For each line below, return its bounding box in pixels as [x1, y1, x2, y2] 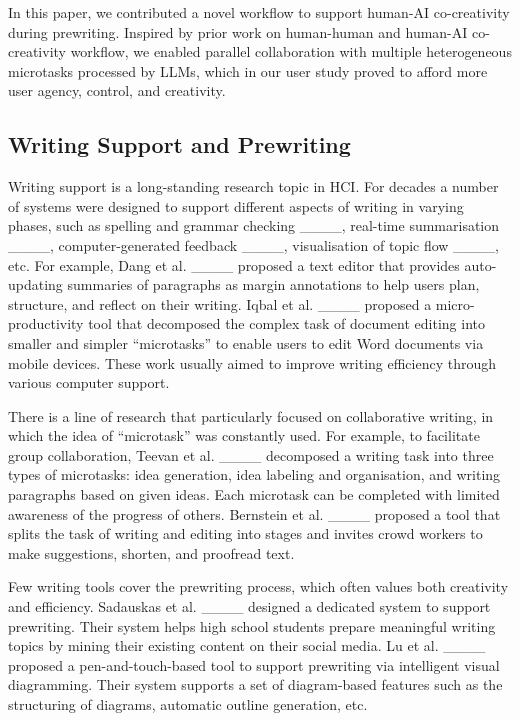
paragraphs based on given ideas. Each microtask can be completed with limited [8, 484, 500, 505]
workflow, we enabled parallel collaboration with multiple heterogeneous [70, 41, 512, 62]
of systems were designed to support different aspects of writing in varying [8, 195, 464, 216]
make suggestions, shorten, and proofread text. [8, 542, 295, 563]
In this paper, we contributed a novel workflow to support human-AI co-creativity [8, 2, 510, 22]
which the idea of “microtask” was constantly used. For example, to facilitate [8, 425, 480, 446]
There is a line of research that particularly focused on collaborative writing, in [8, 405, 494, 426]
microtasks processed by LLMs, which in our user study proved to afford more [8, 60, 488, 81]
